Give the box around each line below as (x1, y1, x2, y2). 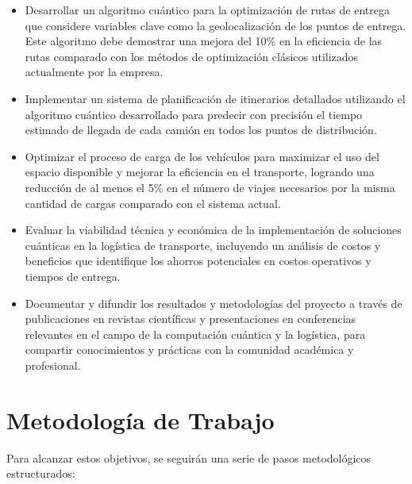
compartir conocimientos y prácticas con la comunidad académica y (25, 341, 354, 358)
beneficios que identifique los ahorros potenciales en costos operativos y (25, 252, 372, 269)
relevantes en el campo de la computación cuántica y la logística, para (25, 325, 366, 342)
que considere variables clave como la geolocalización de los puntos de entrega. (25, 17, 406, 33)
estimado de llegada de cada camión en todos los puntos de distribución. (25, 121, 377, 138)
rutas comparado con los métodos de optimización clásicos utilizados (25, 48, 359, 64)
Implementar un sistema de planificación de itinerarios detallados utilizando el (25, 90, 406, 106)
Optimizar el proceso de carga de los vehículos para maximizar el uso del (25, 148, 379, 164)
